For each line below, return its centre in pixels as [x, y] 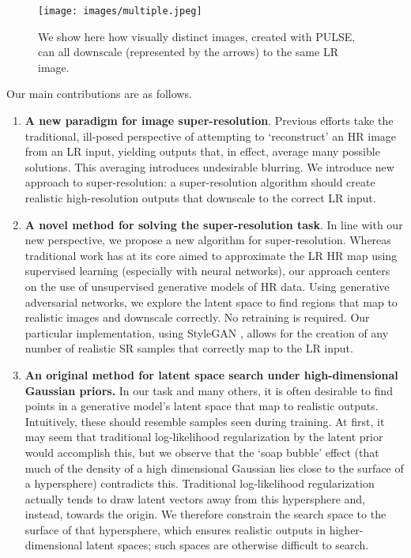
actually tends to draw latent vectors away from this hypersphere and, [195, 498]
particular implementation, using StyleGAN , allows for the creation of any [207, 332]
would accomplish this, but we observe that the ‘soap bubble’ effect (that [202, 452]
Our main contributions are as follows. [99, 94]
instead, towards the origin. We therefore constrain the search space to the [205, 514]
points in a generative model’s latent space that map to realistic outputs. [202, 406]
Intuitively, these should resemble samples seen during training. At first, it [205, 421]
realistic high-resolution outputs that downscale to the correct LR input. [200, 198]
